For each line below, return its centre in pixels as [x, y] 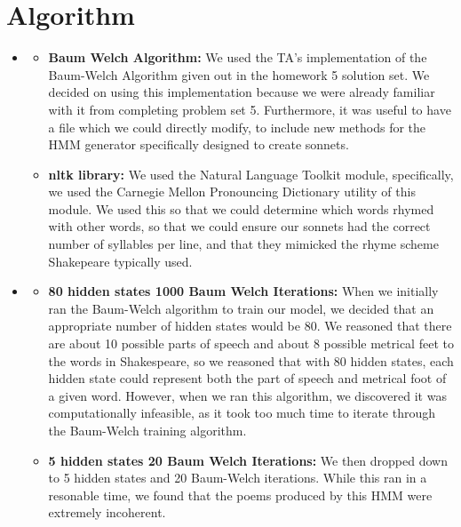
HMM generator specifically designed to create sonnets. [199, 144]
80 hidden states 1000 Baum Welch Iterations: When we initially [243, 291]
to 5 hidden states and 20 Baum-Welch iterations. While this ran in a [238, 478]
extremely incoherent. [107, 512]
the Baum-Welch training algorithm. [147, 430]
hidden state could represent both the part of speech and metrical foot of [247, 378]
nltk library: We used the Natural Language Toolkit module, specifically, [251, 174]
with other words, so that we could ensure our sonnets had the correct [239, 226]
